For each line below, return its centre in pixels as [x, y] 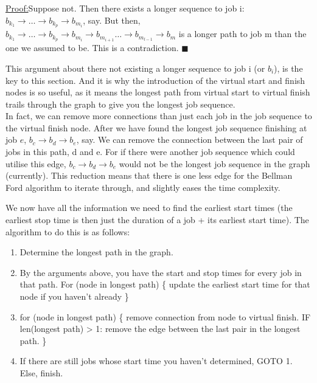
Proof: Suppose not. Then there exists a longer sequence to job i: [125, 8]
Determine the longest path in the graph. [96, 252]
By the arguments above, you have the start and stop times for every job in [161, 272]
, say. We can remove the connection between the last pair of [190, 140]
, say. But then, [112, 20]
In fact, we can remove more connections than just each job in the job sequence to [159, 116]
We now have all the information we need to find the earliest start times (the [149, 208]
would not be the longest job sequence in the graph [214, 163]
